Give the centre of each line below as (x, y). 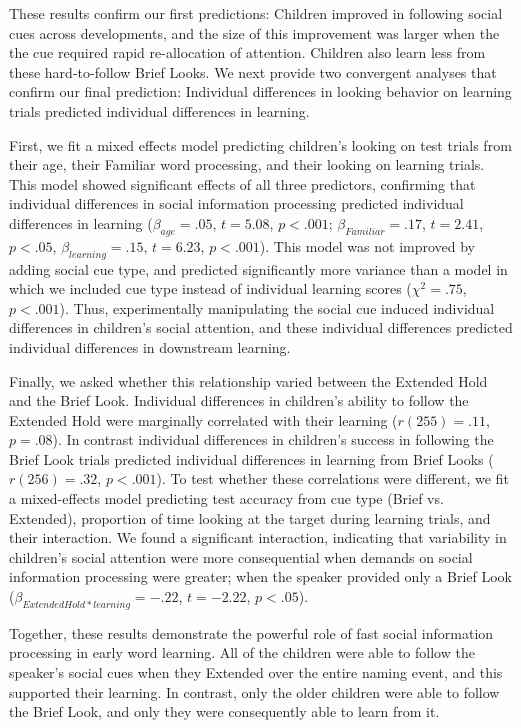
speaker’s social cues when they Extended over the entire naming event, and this (256, 672)
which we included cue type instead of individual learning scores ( (210, 288)
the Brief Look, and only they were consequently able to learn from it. (224, 711)
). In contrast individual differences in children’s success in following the (273, 439)
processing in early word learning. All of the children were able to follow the (242, 652)
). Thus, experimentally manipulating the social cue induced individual (277, 307)
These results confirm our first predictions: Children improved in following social (256, 13)
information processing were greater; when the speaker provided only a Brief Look (260, 576)
